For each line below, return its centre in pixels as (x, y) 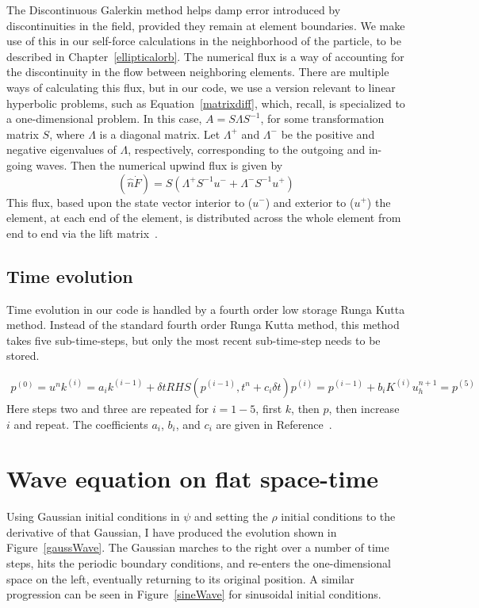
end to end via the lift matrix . (82, 233)
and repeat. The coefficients (81, 424)
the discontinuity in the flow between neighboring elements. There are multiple (198, 72)
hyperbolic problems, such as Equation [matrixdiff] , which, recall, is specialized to (206, 103)
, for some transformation (322, 119)
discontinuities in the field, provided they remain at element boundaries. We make (206, 25)
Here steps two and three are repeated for (108, 408)
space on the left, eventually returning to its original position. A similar (180, 578)
